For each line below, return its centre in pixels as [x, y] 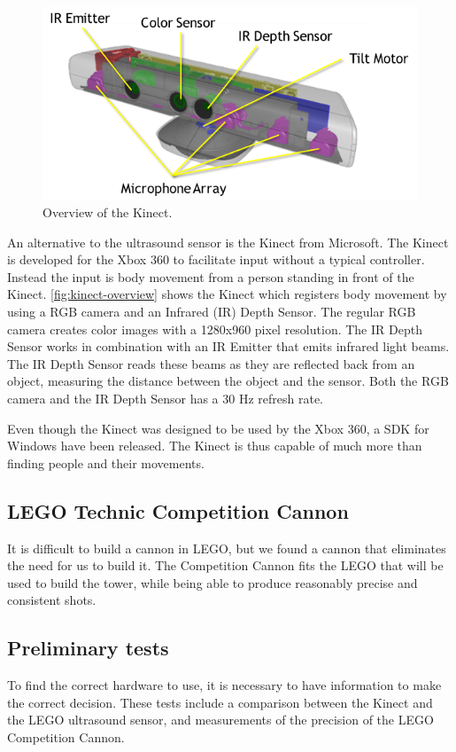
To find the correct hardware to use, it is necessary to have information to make [224, 685]
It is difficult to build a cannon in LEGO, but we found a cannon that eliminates [227, 548]
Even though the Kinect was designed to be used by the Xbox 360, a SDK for [218, 428]
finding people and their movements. [106, 462]
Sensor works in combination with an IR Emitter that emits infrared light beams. [228, 346]
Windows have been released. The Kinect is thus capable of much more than [215, 446]
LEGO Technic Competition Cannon [178, 510]
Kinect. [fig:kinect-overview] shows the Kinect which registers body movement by [227, 294]
